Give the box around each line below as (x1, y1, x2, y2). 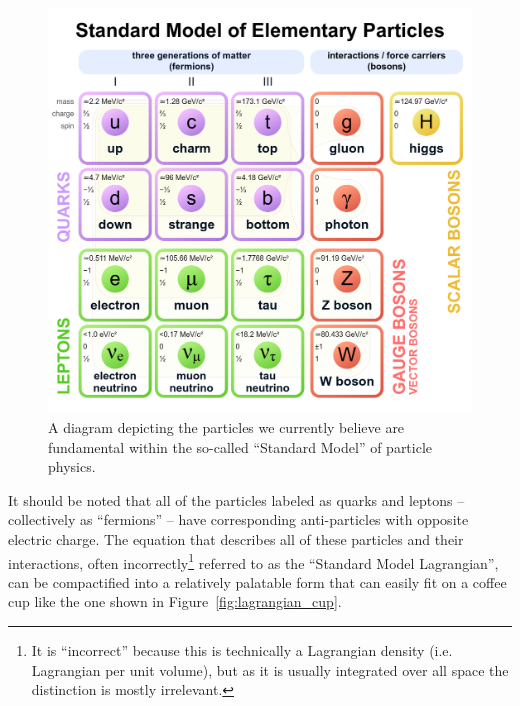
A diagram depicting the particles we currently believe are (48, 416, 405, 437)
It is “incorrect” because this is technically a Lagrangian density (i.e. (31, 639, 453, 660)
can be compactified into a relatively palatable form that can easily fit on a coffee (8, 571, 507, 592)
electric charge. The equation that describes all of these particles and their (8, 528, 464, 549)
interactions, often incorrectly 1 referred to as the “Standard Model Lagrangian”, (8, 549, 499, 573)
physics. (48, 456, 96, 477)
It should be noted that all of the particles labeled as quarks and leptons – (8, 489, 465, 510)
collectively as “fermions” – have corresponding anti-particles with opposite (8, 509, 469, 530)
